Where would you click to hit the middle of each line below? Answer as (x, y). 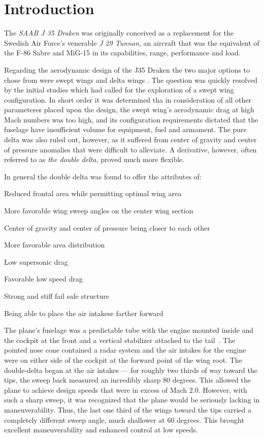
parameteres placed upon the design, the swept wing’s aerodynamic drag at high (129, 109)
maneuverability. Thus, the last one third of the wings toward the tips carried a (128, 409)
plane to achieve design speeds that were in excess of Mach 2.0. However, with (126, 389)
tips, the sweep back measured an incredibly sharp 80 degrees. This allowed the (127, 380)
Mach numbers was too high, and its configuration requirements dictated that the (131, 119)
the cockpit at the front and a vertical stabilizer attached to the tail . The (120, 340)
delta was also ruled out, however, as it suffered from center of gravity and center (130, 139)
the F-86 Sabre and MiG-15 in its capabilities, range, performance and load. (122, 53)
